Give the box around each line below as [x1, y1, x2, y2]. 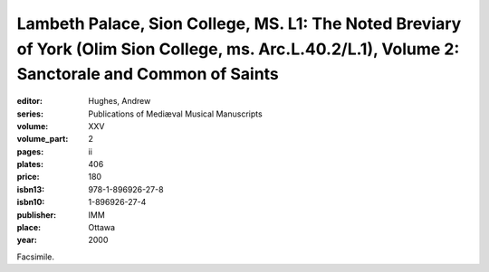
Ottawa [88, 222, 116, 233]
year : [16, 235, 38, 246]
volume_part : [16, 134, 69, 145]
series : [16, 108, 44, 119]
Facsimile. [16, 251, 54, 262]
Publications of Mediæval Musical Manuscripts [88, 108, 263, 119]
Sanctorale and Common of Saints [16, 64, 280, 85]
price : [16, 172, 40, 183]
